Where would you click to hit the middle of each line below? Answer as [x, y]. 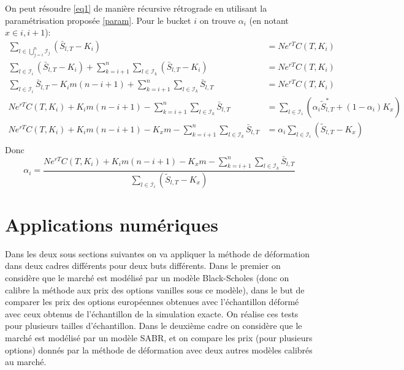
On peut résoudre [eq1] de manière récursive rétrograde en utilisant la [136, 8]
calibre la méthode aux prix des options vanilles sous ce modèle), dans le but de [155, 289]
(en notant [269, 20]
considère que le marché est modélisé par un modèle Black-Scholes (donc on [147, 278]
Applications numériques [112, 224]
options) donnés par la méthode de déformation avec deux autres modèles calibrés [159, 349]
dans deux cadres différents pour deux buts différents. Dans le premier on [143, 266]
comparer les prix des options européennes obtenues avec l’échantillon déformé [152, 302]
